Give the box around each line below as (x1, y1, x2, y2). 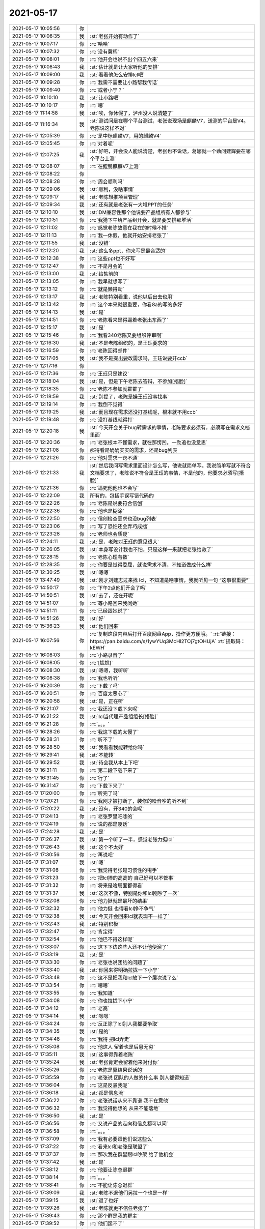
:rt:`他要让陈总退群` (90, 1166, 134, 1173)
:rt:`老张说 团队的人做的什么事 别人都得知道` (90, 1074, 191, 1081)
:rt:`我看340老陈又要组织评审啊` (90, 332, 163, 339)
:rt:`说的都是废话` (90, 820, 130, 827)
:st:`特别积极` (90, 920, 120, 927)
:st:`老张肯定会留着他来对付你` (90, 1058, 159, 1065)
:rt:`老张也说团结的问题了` (90, 959, 149, 966)
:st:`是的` (90, 1028, 110, 1035)
